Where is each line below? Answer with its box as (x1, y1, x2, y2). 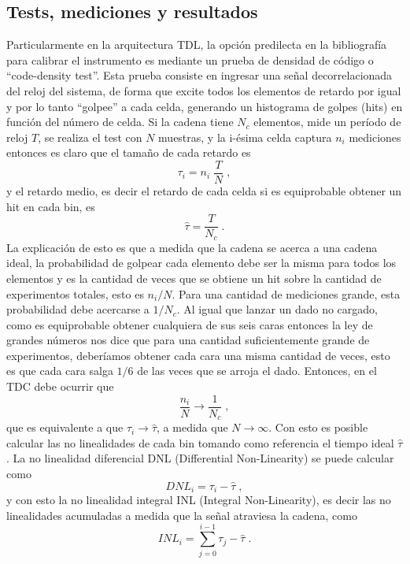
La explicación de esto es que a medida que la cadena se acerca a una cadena (6, 239, 378, 255)
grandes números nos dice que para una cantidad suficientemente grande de (6, 332, 370, 348)
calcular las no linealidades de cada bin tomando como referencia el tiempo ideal (6, 434, 394, 451)
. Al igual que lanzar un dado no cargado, (176, 301, 378, 317)
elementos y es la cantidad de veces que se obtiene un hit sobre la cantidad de (6, 269, 382, 286)
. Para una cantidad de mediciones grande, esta (172, 285, 401, 302)
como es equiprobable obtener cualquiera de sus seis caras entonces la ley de (6, 316, 373, 332)
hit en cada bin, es (6, 198, 95, 214)
